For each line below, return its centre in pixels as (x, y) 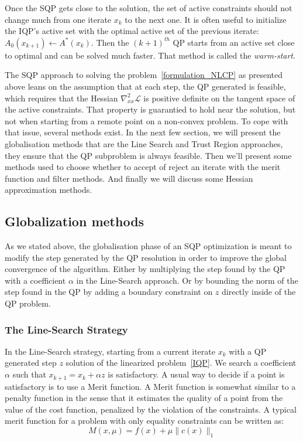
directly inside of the (259, 292)
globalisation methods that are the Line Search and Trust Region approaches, (144, 143)
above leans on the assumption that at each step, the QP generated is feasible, (145, 86)
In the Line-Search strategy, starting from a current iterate (110, 351)
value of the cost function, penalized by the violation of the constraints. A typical (151, 409)
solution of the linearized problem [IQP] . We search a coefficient (181, 363)
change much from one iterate (58, 19)
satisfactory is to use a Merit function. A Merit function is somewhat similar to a (150, 386)
